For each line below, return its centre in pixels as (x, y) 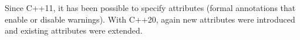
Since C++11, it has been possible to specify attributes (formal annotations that (150, 8)
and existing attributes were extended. (74, 30)
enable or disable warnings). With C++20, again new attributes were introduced (150, 19)
